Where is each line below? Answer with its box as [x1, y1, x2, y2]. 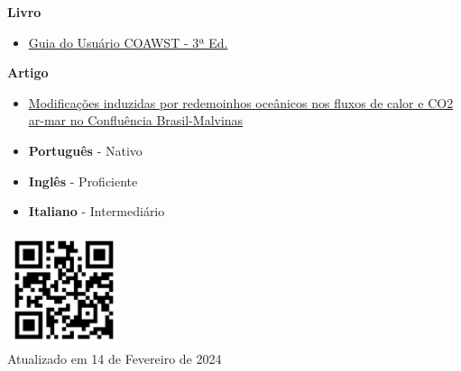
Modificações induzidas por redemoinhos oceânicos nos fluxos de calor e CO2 [28, 93, 454, 112]
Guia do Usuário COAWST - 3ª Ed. [28, 32, 228, 51]
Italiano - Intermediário [28, 202, 165, 221]
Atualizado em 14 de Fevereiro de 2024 [7, 349, 222, 368]
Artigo [7, 63, 49, 82]
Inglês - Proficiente [28, 171, 138, 190]
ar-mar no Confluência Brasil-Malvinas [28, 111, 244, 130]
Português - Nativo [28, 140, 143, 159]
